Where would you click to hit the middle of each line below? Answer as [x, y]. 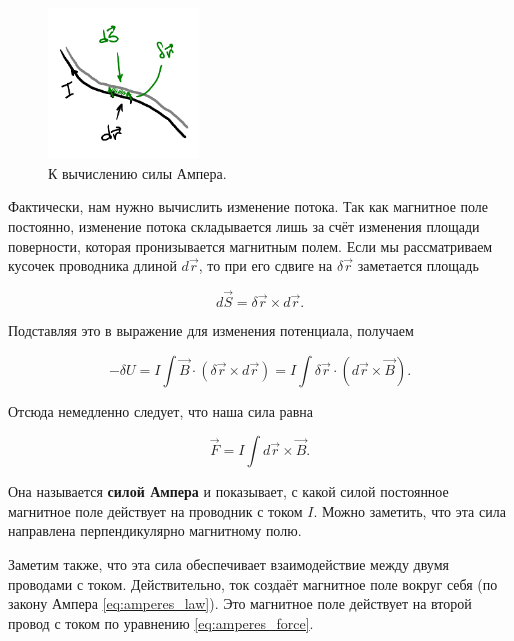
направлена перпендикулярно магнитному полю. [155, 530]
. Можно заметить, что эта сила [409, 510]
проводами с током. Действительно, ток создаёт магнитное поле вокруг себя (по [253, 583]
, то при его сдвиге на [265, 265]
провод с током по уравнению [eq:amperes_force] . [161, 622]
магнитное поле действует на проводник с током [155, 510]
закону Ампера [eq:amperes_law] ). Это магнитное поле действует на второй [240, 603]
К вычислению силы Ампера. [137, 172]
